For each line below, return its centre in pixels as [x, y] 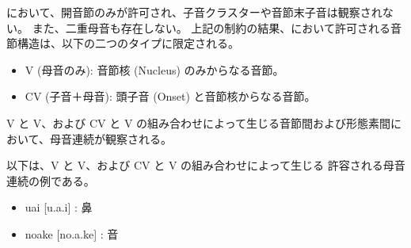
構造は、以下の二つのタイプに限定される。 [128, 43]
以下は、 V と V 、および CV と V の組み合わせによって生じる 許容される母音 [206, 165]
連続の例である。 [51, 180]
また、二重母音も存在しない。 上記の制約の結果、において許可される [211, 27]
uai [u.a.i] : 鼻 [59, 207]
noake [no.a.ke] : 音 [72, 233]
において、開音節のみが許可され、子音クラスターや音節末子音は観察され [194, 12]
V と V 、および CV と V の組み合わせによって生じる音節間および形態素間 [198, 122]
